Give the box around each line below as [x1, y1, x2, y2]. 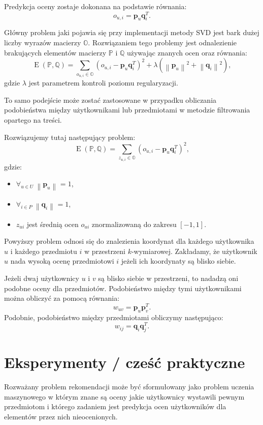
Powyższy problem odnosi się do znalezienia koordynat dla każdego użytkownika [4, 236, 254, 246]
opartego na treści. [4, 115, 62, 125]
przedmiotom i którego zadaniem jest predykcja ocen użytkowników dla [4, 401, 226, 412]
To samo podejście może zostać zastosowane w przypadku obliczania [4, 94, 217, 105]
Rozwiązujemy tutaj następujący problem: [4, 131, 136, 142]
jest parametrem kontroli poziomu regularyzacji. [28, 77, 178, 88]
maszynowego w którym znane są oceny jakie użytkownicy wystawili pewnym [4, 391, 245, 402]
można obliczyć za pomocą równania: [4, 293, 120, 303]
